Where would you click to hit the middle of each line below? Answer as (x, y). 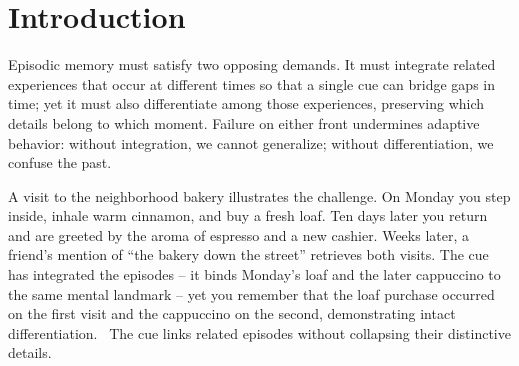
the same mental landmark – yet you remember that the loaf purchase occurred (251, 293)
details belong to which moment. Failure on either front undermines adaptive (244, 122)
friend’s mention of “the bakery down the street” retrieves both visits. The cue (248, 254)
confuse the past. (60, 162)
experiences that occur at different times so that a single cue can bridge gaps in (251, 83)
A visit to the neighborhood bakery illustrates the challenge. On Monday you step (259, 195)
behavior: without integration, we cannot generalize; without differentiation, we (251, 142)
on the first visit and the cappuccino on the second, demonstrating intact (232, 313)
